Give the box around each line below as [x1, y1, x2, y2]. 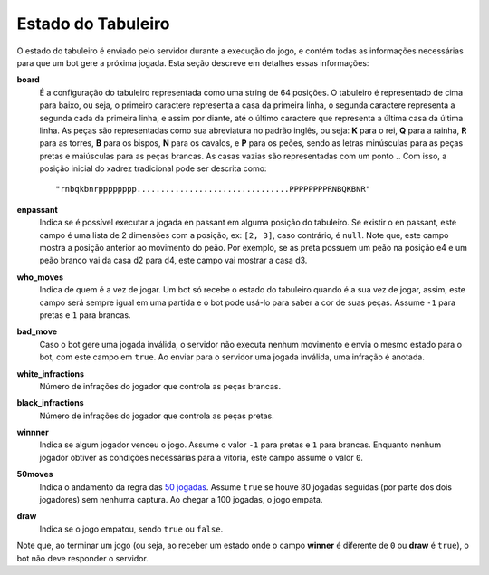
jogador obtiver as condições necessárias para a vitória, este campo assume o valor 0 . [39, 452, 364, 463]
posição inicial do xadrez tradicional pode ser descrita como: [39, 163, 267, 174]
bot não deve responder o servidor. [16, 552, 149, 563]
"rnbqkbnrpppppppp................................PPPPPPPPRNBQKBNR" [55, 184, 371, 195]
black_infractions [16, 398, 85, 408]
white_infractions [16, 368, 85, 379]
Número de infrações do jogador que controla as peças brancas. [39, 380, 281, 391]
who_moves [16, 272, 63, 283]
